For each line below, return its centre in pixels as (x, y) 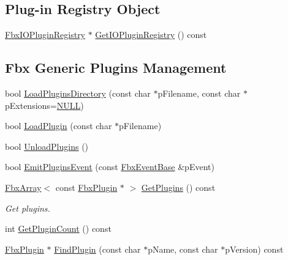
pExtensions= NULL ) (44, 105)
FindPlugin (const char (97, 249)
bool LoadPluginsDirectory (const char (78, 93)
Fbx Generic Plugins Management (116, 68)
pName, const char (183, 249)
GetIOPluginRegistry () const (151, 35)
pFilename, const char (199, 93)
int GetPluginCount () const (58, 228)
